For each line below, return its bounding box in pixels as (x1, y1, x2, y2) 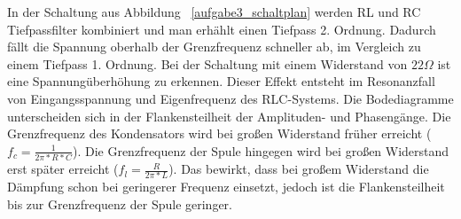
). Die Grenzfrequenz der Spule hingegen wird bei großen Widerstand (72, 141, 449, 160)
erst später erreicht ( (7, 160, 119, 178)
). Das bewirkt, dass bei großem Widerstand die (168, 160, 429, 178)
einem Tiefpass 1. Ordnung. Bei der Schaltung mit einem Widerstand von (7, 54, 408, 73)
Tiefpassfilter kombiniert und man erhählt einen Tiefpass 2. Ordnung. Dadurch (7, 20, 436, 38)
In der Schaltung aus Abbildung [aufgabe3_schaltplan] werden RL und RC (7, 3, 421, 20)
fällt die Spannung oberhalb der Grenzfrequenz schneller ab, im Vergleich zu (7, 37, 421, 56)
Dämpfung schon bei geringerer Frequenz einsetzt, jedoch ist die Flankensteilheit (7, 177, 445, 196)
